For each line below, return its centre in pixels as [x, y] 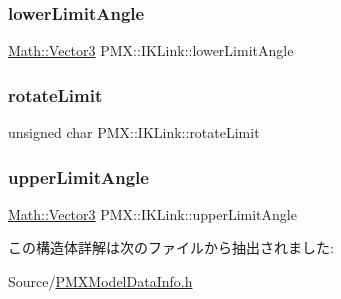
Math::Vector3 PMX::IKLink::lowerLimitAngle [151, 50]
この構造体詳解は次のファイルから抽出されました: [171, 247]
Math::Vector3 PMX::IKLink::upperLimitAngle [152, 213]
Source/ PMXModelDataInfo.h [100, 281]
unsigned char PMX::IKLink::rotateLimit [134, 132]
